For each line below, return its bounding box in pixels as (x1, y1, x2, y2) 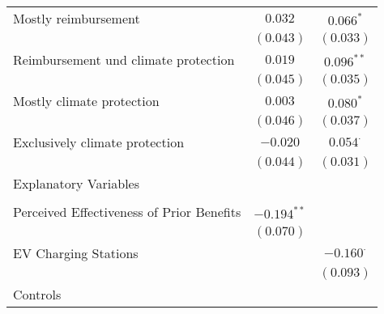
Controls (13, 285, 62, 303)
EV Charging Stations (13, 244, 139, 262)
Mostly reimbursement (13, 9, 140, 28)
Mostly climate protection (13, 91, 160, 110)
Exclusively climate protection (13, 133, 185, 151)
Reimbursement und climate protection (13, 50, 235, 69)
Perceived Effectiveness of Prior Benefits (13, 202, 241, 221)
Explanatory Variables (13, 174, 140, 193)
